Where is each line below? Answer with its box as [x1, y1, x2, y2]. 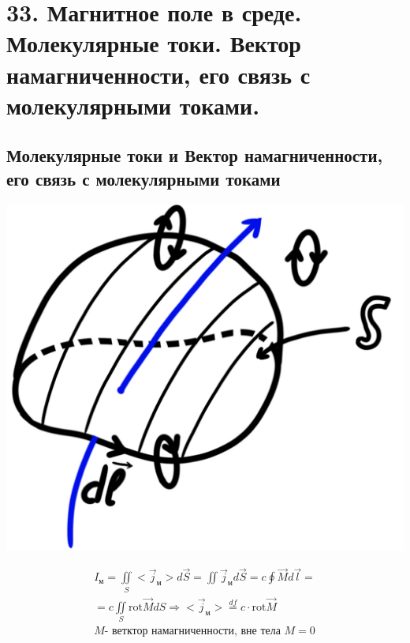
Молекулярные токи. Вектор [6, 27, 301, 59]
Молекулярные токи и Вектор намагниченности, [6, 143, 383, 167]
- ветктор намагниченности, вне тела [104, 626, 281, 637]
